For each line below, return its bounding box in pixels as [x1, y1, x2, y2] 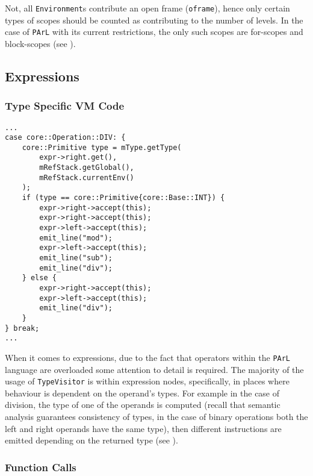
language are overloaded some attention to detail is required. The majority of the [5, 363, 304, 375]
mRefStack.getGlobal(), [39, 163, 134, 172]
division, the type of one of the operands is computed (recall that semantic [5, 398, 280, 411]
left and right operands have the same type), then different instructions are [5, 422, 282, 434]
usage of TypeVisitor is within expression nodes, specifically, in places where [5, 375, 290, 387]
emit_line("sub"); [39, 254, 113, 263]
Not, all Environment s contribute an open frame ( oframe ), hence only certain [5, 2, 290, 14]
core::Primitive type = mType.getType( [22, 143, 182, 152]
